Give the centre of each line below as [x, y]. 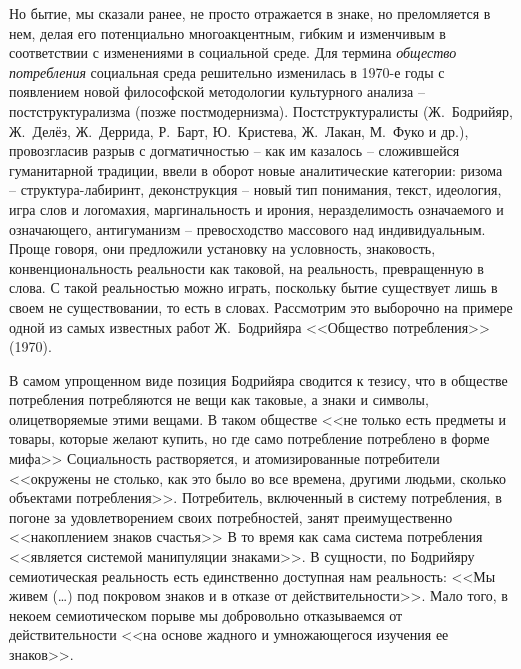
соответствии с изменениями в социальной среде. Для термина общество [233, 52]
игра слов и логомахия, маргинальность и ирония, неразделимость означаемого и [256, 208]
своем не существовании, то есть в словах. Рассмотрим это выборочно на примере [261, 306]
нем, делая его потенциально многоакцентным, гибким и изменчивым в [227, 32]
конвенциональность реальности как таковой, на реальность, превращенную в [246, 267]
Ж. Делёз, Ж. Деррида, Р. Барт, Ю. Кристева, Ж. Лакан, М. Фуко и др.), [239, 130]
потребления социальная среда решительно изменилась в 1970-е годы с [227, 71]
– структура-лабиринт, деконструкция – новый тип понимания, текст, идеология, [255, 189]
